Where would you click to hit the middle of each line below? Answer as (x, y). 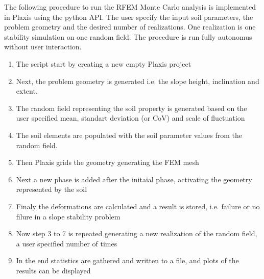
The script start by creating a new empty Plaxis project (104, 63)
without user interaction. (43, 47)
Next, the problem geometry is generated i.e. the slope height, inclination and (138, 81)
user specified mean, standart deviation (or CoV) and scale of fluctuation (130, 118)
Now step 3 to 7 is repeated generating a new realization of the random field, (137, 233)
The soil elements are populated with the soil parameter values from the (129, 135)
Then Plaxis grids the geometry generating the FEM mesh (107, 162)
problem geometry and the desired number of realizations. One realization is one (130, 27)
